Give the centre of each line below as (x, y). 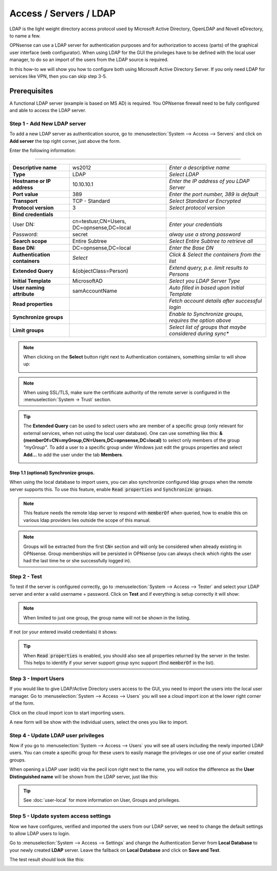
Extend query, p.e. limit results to (209, 268)
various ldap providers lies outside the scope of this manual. (87, 520)
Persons (179, 274)
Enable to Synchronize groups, (206, 314)
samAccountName (95, 291)
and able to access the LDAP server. (48, 110)
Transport (25, 201)
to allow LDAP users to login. (40, 833)
